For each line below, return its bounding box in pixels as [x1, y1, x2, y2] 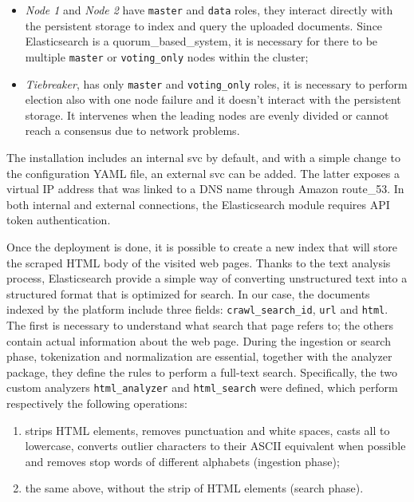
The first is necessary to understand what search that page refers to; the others [6, 316, 394, 333]
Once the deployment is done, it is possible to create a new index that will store [6, 238, 398, 255]
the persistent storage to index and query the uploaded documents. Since [25, 17, 383, 34]
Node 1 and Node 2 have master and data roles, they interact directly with [25, 2, 393, 18]
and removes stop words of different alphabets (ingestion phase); [25, 453, 340, 469]
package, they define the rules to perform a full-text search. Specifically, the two [6, 363, 397, 380]
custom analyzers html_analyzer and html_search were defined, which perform [6, 379, 398, 396]
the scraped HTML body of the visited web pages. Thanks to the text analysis [6, 254, 391, 271]
